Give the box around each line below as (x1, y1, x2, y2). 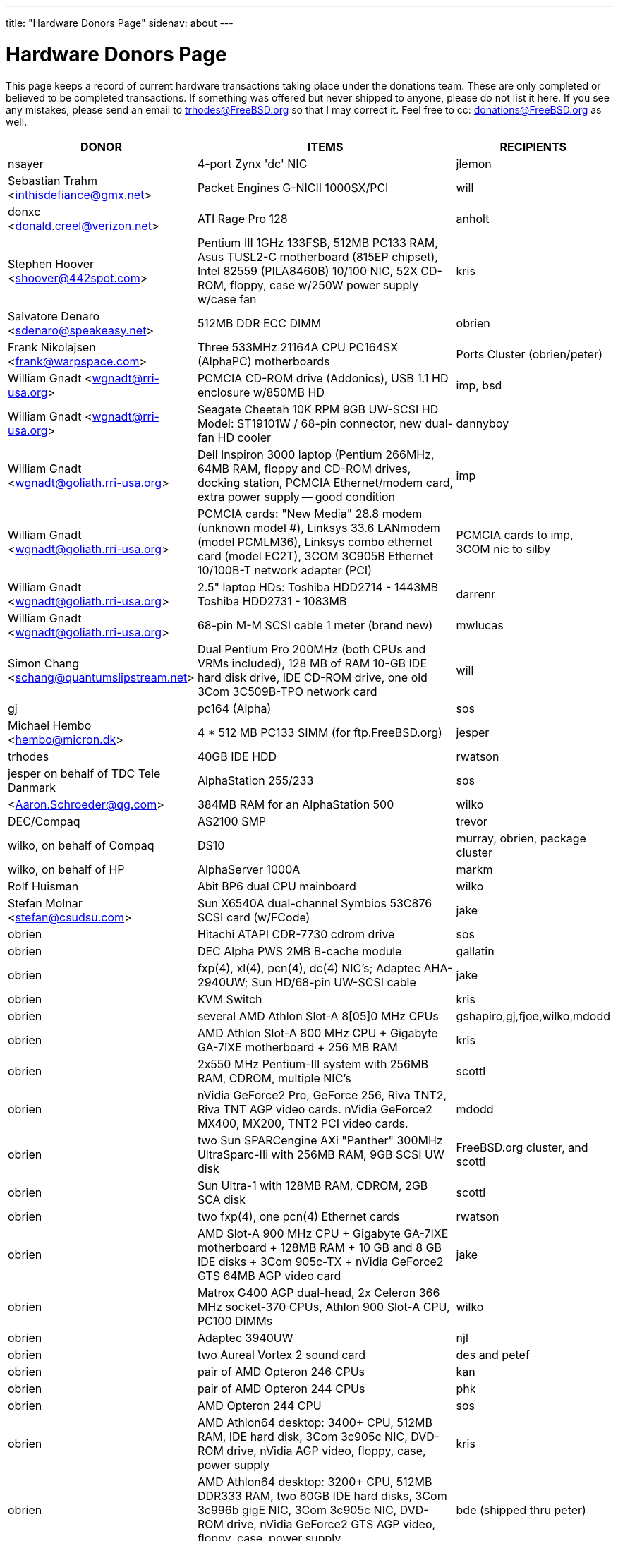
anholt (456, 211, 490, 226)
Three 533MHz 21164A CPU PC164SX (197, 339, 399, 354)
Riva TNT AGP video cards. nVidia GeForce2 (197, 1101, 432, 1116)
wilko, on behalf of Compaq (8, 838, 154, 852)
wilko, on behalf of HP (8, 862, 125, 876)
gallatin (456, 943, 495, 958)
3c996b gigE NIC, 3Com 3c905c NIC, (197, 1502, 397, 1517)
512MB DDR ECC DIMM (197, 315, 322, 330)
